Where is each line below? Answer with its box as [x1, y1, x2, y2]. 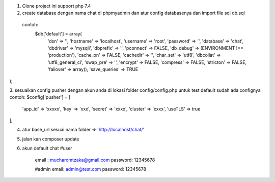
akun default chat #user [22, 145, 72, 152]
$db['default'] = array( [35, 31, 82, 37]
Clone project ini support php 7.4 [22, 3, 91, 9]
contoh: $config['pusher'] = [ [9, 94, 71, 100]
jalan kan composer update [22, 136, 79, 142]
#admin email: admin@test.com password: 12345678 [35, 166, 147, 172]
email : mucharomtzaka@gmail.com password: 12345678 [35, 157, 155, 163]
